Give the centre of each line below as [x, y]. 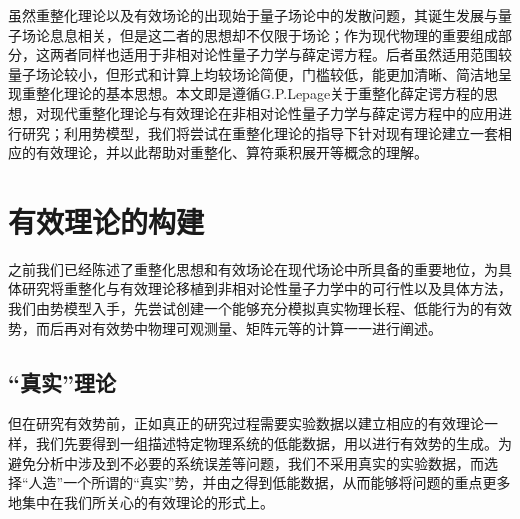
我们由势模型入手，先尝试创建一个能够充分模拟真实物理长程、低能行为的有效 [260, 308]
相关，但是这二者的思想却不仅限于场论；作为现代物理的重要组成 [287, 34]
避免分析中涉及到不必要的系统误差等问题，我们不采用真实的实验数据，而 [246, 462]
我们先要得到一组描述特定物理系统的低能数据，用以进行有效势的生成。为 [273, 443]
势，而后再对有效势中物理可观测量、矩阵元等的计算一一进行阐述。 [225, 327]
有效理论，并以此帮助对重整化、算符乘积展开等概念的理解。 [231, 152]
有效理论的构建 [106, 220]
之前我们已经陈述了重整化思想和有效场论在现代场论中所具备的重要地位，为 [253, 268]
